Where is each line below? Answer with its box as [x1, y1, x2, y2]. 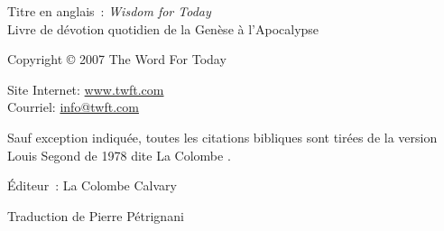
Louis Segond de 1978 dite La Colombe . [7, 145, 231, 164]
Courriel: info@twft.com [7, 97, 139, 116]
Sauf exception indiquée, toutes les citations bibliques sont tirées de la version [7, 127, 438, 146]
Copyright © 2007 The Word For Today [7, 50, 227, 69]
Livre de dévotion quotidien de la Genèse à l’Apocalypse [7, 19, 319, 38]
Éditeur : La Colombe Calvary [7, 176, 177, 195]
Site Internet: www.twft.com [7, 79, 164, 98]
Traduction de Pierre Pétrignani [7, 206, 184, 225]
